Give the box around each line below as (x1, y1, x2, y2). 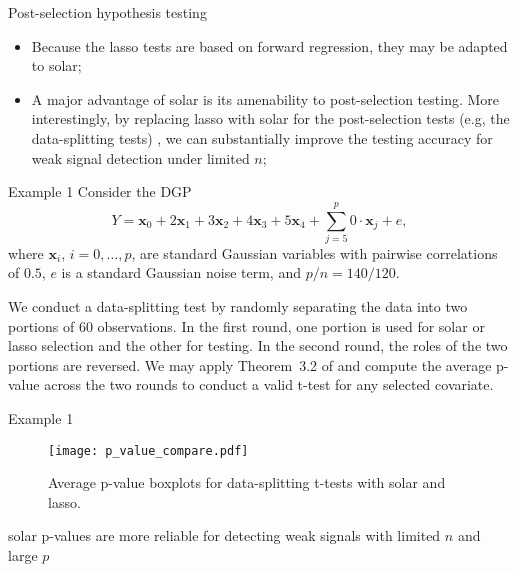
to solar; (31, 55, 82, 76)
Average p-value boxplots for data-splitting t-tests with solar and (48, 472, 446, 493)
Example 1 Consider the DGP (8, 181, 192, 202)
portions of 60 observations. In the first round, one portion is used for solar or (8, 315, 485, 336)
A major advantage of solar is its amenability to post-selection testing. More (31, 88, 500, 109)
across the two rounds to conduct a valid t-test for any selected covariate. (44, 374, 494, 395)
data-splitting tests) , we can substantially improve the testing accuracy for (31, 127, 493, 148)
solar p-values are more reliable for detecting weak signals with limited (8, 525, 441, 546)
